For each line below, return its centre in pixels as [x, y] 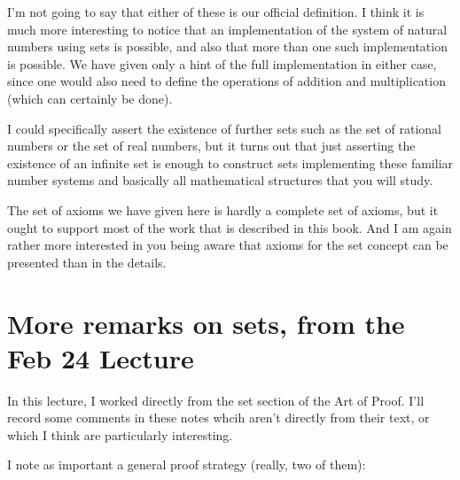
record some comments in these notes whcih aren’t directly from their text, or [218, 418]
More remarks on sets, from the [206, 323]
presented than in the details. [87, 262]
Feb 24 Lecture [101, 357]
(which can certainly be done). [90, 98]
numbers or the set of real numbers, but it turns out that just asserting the [211, 146]
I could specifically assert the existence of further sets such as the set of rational [225, 128]
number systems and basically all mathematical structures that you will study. [220, 180]
